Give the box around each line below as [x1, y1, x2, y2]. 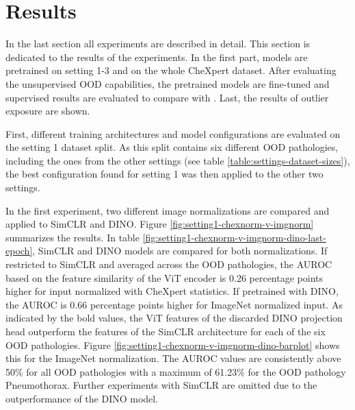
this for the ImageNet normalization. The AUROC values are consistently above [5, 351, 341, 365]
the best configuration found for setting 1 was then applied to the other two [5, 167, 324, 181]
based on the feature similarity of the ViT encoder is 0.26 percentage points [5, 270, 324, 285]
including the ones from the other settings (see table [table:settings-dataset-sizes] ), [5, 153, 350, 167]
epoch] [5, 243, 33, 258]
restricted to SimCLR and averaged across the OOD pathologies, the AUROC [5, 257, 332, 272]
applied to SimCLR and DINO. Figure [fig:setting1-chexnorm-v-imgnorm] [5, 217, 314, 231]
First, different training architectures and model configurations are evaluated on [5, 126, 341, 141]
